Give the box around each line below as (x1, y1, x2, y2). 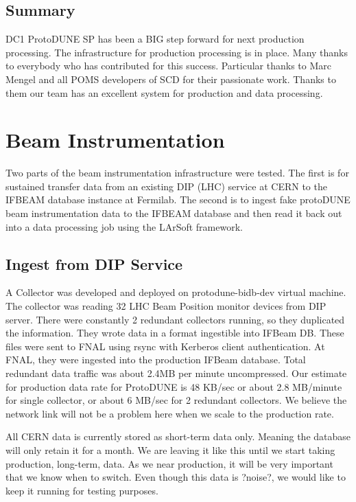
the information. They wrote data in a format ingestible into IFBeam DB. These (5, 326, 344, 340)
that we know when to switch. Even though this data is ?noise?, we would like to (5, 470, 346, 484)
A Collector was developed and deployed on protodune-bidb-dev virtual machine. (5, 285, 346, 299)
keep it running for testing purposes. (5, 483, 158, 497)
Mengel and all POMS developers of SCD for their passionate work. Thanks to (5, 71, 336, 86)
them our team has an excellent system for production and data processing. (5, 85, 323, 100)
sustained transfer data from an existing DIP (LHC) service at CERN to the (5, 179, 327, 193)
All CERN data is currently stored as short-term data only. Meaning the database (5, 429, 351, 444)
